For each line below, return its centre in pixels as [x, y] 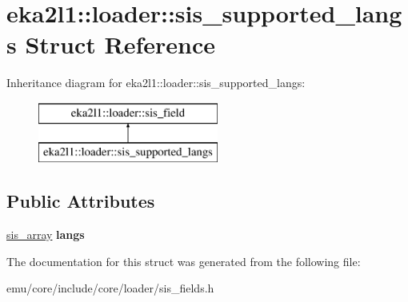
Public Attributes [81, 201]
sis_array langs [46, 234]
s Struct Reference [111, 44]
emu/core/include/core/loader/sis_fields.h [110, 288]
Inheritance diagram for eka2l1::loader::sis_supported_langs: [156, 83]
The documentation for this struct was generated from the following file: [184, 261]
